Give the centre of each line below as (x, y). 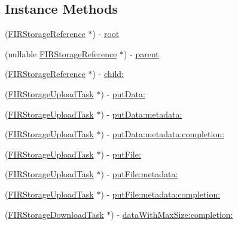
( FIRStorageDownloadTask (54, 214)
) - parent (141, 53)
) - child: (108, 74)
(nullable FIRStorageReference (61, 53)
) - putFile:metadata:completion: (161, 194)
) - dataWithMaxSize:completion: (172, 214)
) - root (106, 34)
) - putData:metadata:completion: (163, 134)
